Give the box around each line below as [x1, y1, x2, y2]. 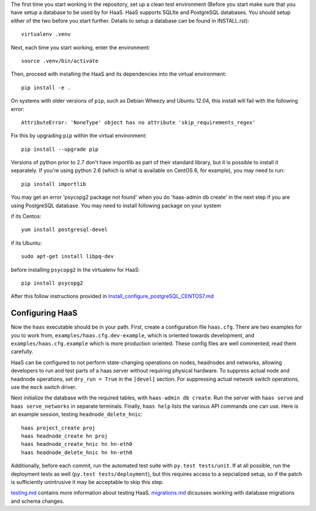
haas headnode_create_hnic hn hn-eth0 [21, 441, 133, 448]
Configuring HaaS [11, 308, 78, 318]
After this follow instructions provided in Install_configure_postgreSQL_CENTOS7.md [11, 293, 214, 300]
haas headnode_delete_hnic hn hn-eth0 [21, 449, 133, 456]
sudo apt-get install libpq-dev [21, 253, 114, 260]
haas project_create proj [21, 424, 96, 431]
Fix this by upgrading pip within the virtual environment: [11, 132, 147, 139]
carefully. [11, 348, 33, 355]
